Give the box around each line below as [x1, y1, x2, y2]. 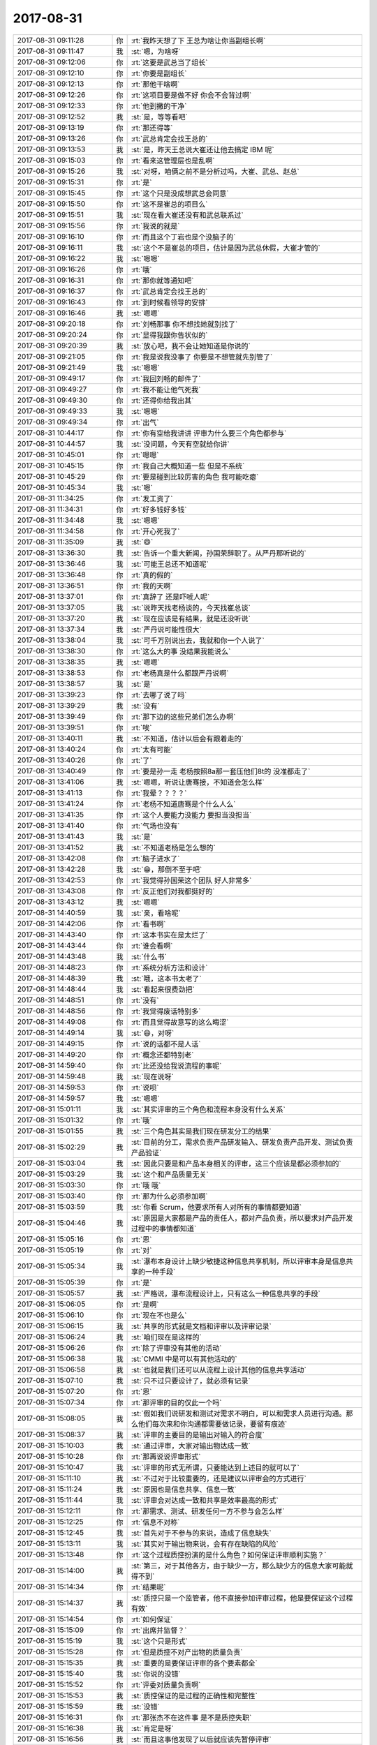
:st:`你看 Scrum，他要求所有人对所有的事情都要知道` [131, 1202, 302, 1212]
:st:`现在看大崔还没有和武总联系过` [131, 210, 244, 220]
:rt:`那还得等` [131, 123, 173, 133]
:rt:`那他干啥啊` [131, 79, 180, 89]
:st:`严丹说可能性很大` [131, 625, 202, 634]
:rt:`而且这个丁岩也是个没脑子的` [131, 232, 236, 242]
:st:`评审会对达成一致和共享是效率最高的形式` [131, 1495, 279, 1505]
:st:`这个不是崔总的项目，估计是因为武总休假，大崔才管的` [131, 243, 320, 253]
